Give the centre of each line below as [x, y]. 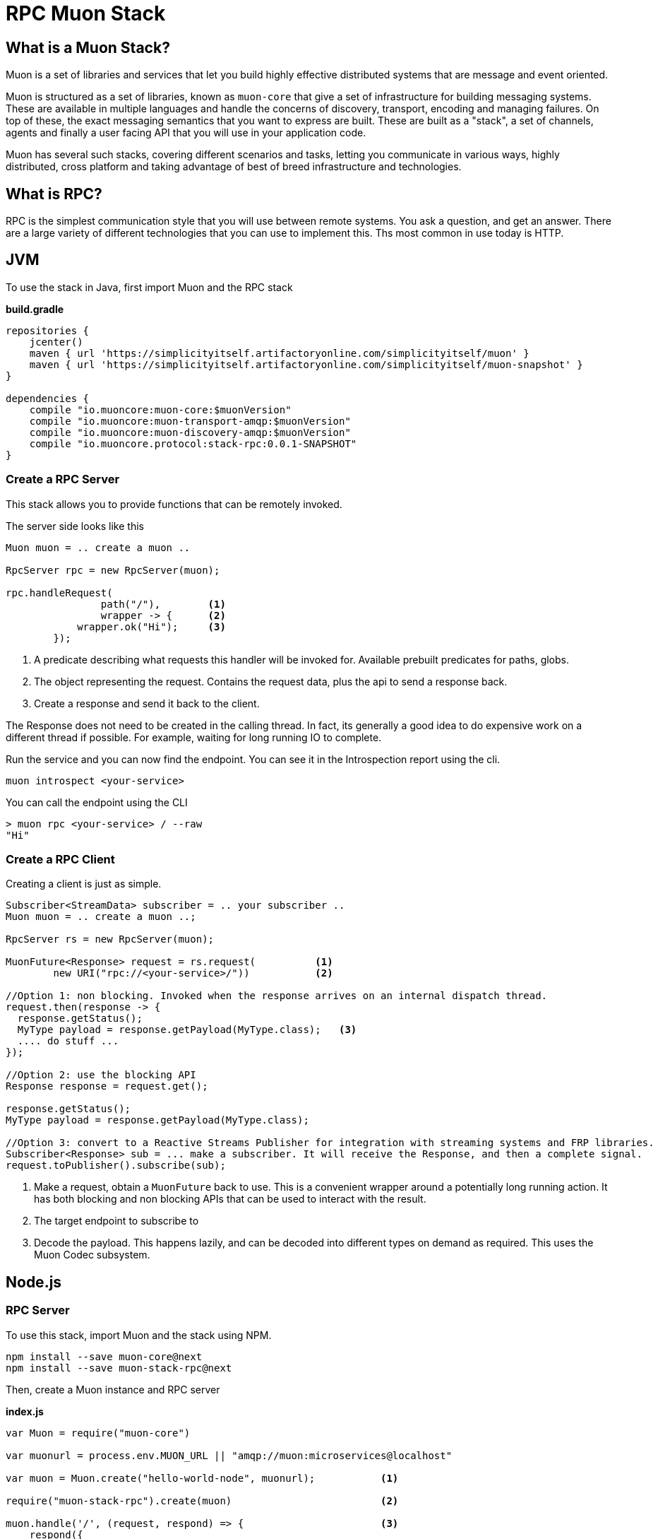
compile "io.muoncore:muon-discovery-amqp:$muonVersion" [190, 432]
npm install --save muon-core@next [104, 1356]
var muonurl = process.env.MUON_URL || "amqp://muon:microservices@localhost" [229, 1455]
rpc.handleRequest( [59, 592]
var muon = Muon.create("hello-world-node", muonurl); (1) [202, 1478]
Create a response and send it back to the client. [147, 703]
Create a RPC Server [63, 479]
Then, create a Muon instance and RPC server [113, 1389]
